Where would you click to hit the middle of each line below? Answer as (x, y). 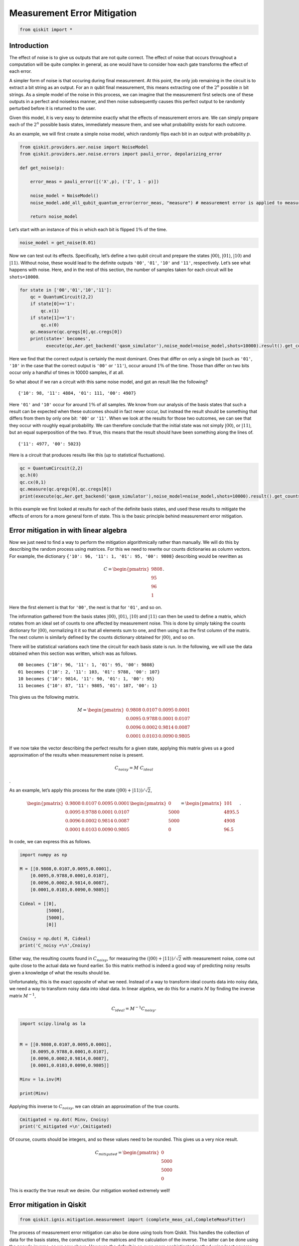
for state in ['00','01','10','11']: (66, 290)
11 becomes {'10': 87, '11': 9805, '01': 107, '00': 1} (88, 686)
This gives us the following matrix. (44, 697)
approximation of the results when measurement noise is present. (76, 755)
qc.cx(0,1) (33, 482)
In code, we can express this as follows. (50, 842)
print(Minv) (34, 1093)
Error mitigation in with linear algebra (68, 530)
